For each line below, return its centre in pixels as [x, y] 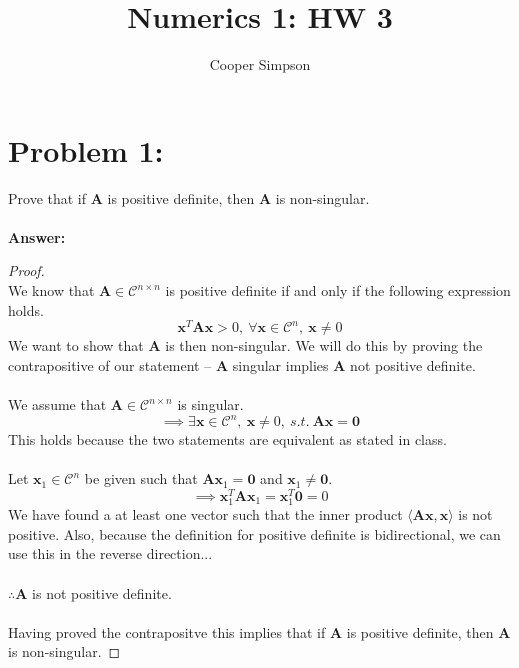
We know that [51, 290]
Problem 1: [86, 149]
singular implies [280, 364]
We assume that [57, 404]
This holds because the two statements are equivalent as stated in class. [227, 439]
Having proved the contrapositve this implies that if [167, 631]
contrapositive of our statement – [110, 364]
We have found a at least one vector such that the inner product [205, 514]
